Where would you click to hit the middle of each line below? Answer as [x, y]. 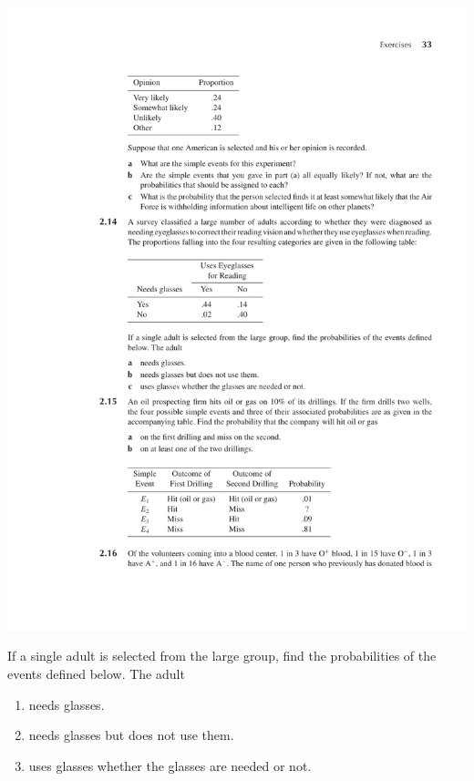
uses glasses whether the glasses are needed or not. [170, 765]
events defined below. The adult [96, 673]
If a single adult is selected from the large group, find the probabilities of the [222, 656]
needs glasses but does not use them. [131, 735]
